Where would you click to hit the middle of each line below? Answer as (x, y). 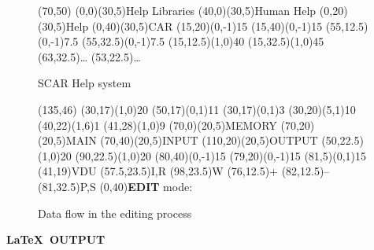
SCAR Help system (85, 83)
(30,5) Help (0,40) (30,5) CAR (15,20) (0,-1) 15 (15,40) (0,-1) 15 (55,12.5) (203, 26)
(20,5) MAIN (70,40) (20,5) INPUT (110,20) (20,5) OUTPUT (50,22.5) (201, 140)
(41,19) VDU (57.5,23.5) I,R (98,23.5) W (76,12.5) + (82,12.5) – (184, 171)
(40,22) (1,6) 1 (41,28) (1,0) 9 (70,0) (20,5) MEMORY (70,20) (176, 125)
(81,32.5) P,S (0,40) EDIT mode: (115, 186)
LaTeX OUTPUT (56, 239)
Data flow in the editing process (115, 213)
